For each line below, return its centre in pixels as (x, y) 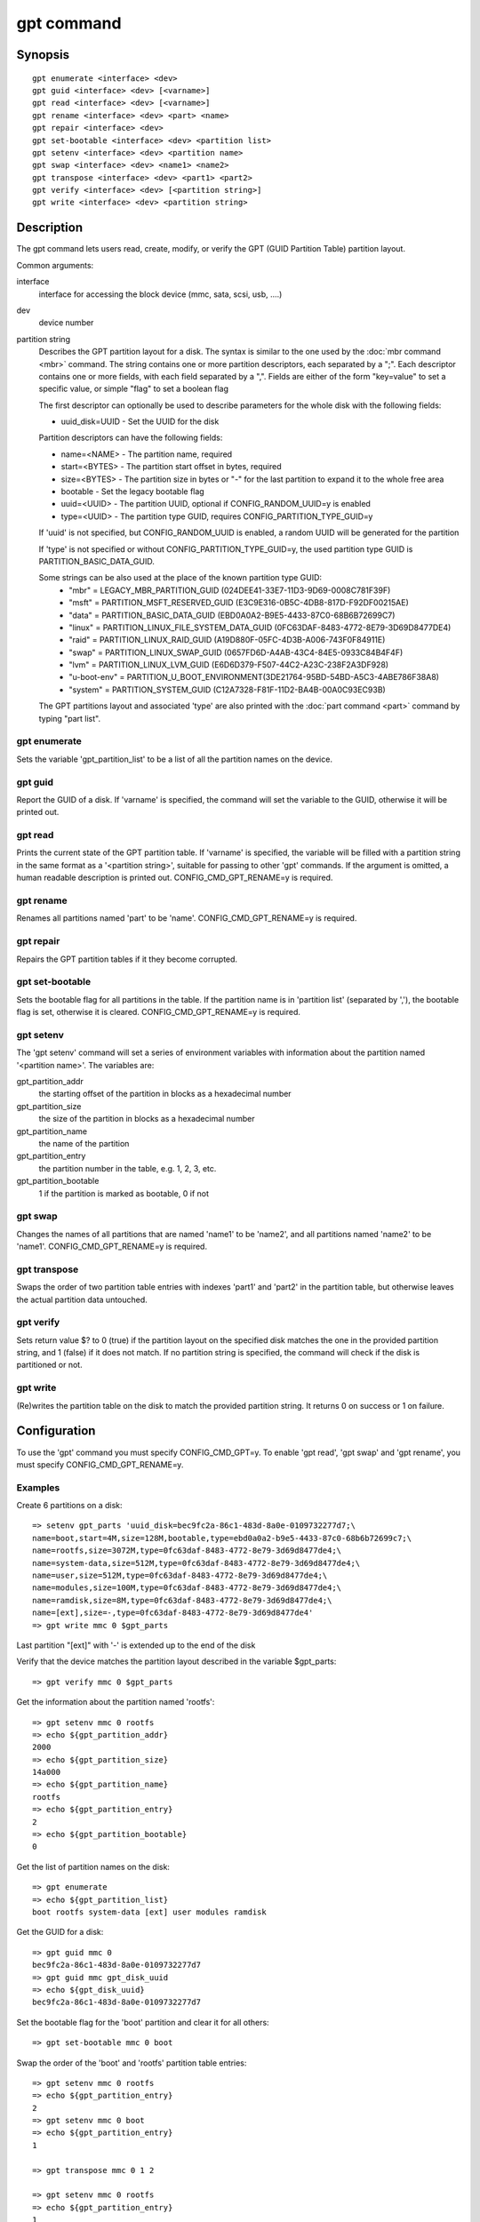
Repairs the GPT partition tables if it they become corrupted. (127, 959)
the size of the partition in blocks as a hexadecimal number (147, 1119)
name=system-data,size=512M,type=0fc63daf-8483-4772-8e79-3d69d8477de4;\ (196, 1563)
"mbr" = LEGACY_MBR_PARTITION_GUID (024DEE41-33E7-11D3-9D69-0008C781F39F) (230, 590)
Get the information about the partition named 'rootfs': (116, 1702)
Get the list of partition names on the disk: (93, 1866)
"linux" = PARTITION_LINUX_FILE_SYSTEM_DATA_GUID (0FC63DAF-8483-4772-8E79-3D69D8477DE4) (260, 627)
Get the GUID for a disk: (60, 1932)
